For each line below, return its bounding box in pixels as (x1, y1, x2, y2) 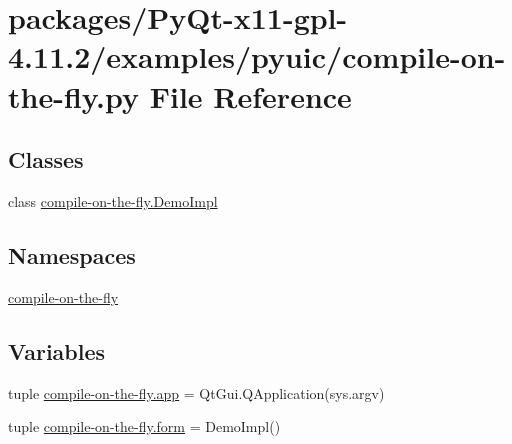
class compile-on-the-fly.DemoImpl (8, 190, 218, 211)
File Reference (149, 75, 352, 116)
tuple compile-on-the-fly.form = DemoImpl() (8, 416, 281, 437)
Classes (8, 144, 84, 175)
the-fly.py (8, 75, 140, 116)
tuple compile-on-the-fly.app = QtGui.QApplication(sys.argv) (8, 382, 385, 403)
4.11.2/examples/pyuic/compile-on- (8, 36, 506, 77)
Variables (8, 335, 106, 366)
